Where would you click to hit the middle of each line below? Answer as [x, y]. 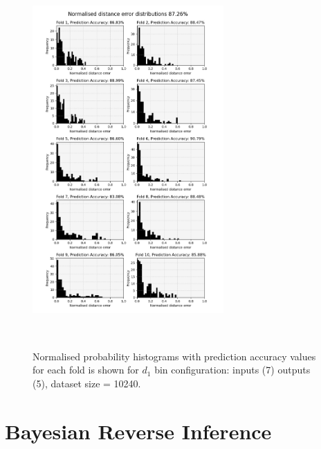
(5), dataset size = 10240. [87, 383]
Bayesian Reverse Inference [138, 431]
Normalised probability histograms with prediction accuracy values [174, 356]
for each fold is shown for [86, 370]
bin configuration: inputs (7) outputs [232, 370]
